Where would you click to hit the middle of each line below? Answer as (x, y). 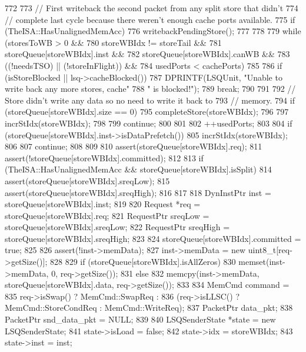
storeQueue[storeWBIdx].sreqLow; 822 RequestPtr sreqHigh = (117, 227)
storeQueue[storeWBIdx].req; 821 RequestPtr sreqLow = (107, 215)
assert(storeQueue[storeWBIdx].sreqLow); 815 (87, 180)
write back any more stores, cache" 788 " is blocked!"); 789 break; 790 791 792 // (150, 89)
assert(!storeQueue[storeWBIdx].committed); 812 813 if (104, 157)
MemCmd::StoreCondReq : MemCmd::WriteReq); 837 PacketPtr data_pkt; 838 (149, 308)
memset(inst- (262, 262)
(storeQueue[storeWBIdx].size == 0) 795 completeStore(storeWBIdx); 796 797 (147, 112)
